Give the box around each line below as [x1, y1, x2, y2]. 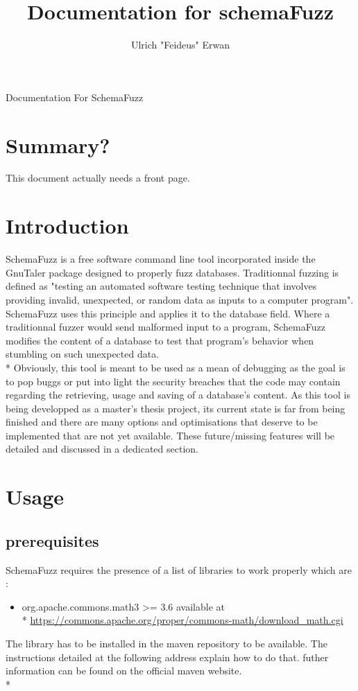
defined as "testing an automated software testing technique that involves [6, 279, 317, 293]
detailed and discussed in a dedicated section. [6, 441, 198, 456]
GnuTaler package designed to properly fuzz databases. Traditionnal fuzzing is [6, 265, 339, 279]
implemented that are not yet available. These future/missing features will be [6, 428, 335, 442]
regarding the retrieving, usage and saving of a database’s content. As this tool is [6, 387, 350, 402]
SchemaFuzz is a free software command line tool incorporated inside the [6, 252, 316, 266]
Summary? [6, 130, 110, 159]
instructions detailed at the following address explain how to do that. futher [6, 649, 329, 664]
